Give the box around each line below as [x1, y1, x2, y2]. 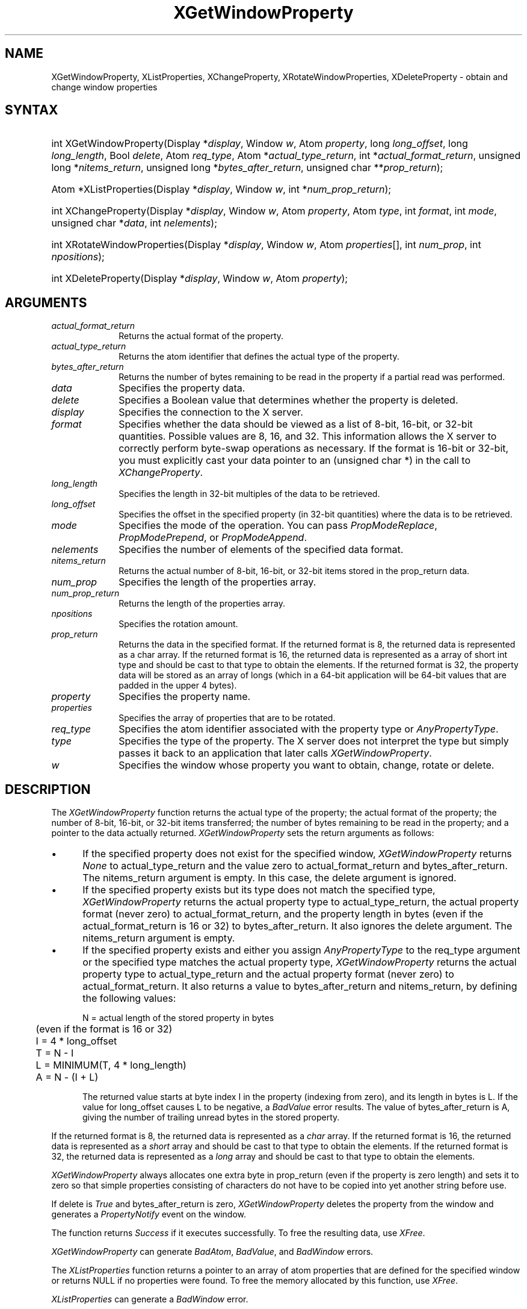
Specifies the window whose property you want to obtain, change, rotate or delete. [119, 759, 495, 772]
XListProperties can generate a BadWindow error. [51, 1294, 248, 1305]
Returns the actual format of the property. [119, 331, 284, 342]
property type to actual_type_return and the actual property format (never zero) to [82, 968, 454, 981]
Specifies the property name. [119, 690, 251, 703]
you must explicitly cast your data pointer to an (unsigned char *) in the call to [119, 454, 471, 467]
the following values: [82, 992, 176, 1005]
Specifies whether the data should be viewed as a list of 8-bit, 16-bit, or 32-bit [119, 418, 473, 431]
